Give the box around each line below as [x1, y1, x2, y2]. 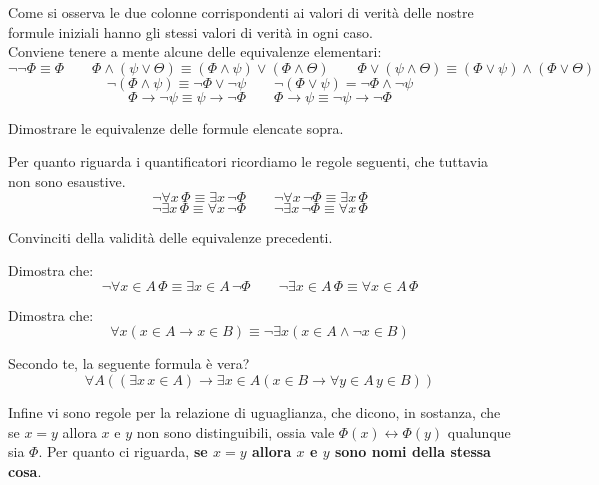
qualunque [447, 421, 511, 442]
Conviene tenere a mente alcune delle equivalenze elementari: [8, 41, 382, 62]
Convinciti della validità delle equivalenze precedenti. [8, 226, 333, 247]
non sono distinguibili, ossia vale [136, 421, 335, 442]
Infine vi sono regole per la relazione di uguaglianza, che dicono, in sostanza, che [8, 401, 501, 422]
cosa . [8, 460, 42, 481]
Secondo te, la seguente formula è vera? [8, 353, 250, 374]
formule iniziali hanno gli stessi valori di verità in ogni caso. [8, 21, 373, 42]
